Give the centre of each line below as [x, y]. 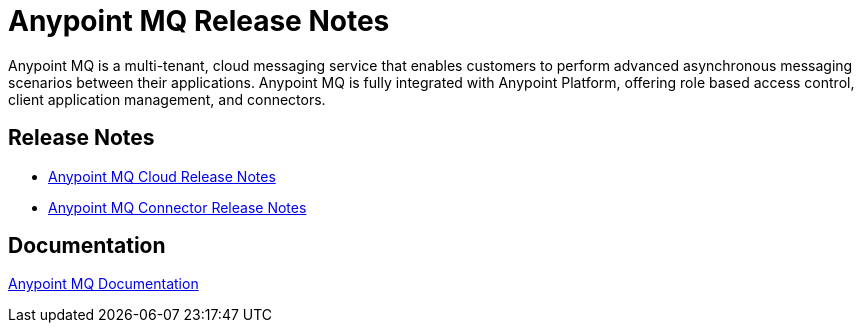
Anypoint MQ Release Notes [199, 21]
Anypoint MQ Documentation [103, 284]
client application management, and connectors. [167, 99]
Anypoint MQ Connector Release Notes [177, 207]
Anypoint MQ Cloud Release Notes [162, 176]
